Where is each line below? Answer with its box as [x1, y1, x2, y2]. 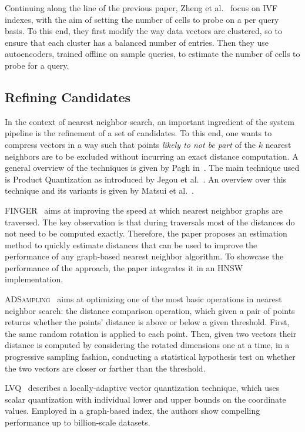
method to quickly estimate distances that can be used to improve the [5, 238, 257, 251]
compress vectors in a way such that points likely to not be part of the [5, 138, 256, 150]
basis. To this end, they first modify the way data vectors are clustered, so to [5, 25, 282, 37]
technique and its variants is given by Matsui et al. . [5, 184, 194, 197]
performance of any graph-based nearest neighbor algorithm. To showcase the [5, 250, 284, 262]
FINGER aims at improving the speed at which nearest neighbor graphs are [5, 204, 283, 216]
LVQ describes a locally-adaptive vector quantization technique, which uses [5, 382, 280, 394]
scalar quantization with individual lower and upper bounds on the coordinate [5, 393, 286, 405]
